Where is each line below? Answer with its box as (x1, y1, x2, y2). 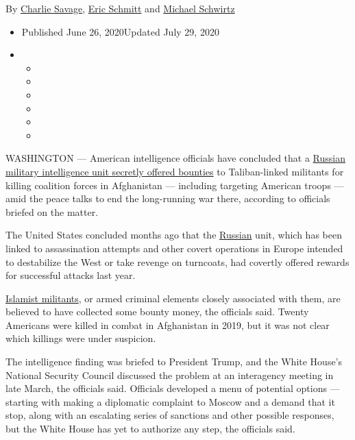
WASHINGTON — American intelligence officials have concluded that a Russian (5, 151, 345, 165)
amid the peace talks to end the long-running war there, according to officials (5, 191, 330, 206)
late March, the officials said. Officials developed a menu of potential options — (5, 381, 340, 395)
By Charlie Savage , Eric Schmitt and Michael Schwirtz (5, 1, 235, 15)
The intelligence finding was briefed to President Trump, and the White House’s (5, 354, 343, 369)
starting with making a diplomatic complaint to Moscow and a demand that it (5, 394, 335, 408)
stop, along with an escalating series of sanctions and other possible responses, (5, 408, 334, 422)
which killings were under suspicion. (5, 331, 156, 345)
